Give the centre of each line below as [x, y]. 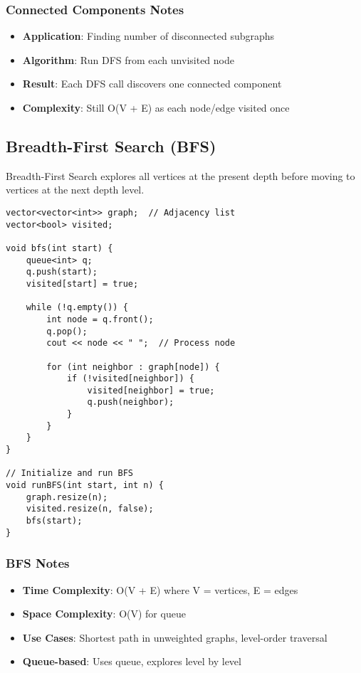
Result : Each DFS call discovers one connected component [152, 84]
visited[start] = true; [82, 283]
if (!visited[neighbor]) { [130, 379]
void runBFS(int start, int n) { [85, 486]
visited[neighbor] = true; [151, 390]
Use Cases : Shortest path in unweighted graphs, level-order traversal [175, 637]
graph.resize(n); [67, 497]
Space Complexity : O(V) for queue [104, 614]
